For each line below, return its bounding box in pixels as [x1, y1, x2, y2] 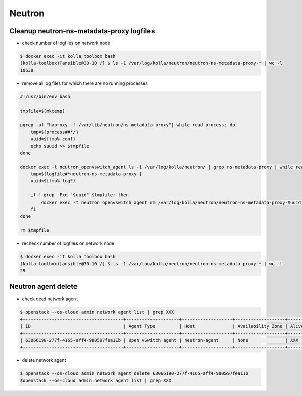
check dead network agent [22, 295, 78, 302]
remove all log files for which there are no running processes [22, 80, 148, 86]
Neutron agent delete [9, 282, 78, 291]
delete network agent [22, 357, 66, 363]
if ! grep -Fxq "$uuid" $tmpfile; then [30, 192, 129, 198]
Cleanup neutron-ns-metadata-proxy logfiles [9, 27, 155, 35]
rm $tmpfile [20, 228, 50, 233]
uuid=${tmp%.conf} [30, 136, 76, 142]
